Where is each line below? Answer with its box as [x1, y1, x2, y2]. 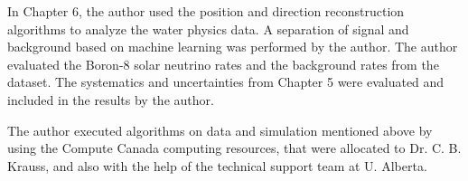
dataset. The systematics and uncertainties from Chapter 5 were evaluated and [7, 72, 445, 91]
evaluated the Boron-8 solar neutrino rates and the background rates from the [7, 54, 439, 73]
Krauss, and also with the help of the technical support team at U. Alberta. [7, 156, 427, 175]
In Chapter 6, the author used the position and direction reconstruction [7, 2, 405, 20]
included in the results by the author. [7, 90, 214, 109]
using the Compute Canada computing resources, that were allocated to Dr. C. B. [7, 138, 462, 157]
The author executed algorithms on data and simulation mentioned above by [7, 120, 433, 139]
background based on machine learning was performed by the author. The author [7, 37, 458, 56]
